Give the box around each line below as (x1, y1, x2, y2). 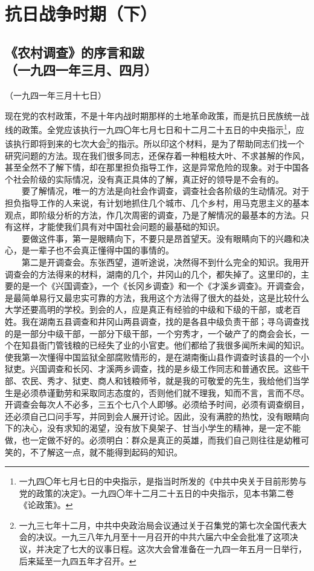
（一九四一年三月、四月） (5, 60, 157, 79)
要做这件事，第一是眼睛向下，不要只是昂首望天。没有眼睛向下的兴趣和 (21, 232, 301, 244)
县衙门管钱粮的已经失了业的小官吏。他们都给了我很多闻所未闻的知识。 (30, 339, 309, 351)
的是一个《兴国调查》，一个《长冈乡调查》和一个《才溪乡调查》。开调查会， (13, 279, 309, 292)
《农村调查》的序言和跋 (5, 42, 144, 61)
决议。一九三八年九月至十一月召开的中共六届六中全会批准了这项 (36, 530, 290, 543)
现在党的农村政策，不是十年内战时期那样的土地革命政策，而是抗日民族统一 (5, 109, 301, 122)
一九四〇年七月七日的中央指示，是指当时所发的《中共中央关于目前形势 (19, 475, 298, 488)
